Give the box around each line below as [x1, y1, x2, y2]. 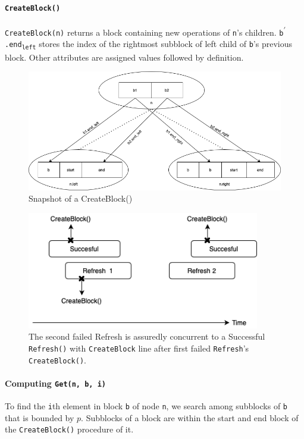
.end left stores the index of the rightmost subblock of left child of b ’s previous [5, 37, 292, 51]
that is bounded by [5, 411, 74, 424]
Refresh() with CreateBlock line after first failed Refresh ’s [29, 341, 249, 354]
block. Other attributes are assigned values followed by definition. [5, 51, 244, 63]
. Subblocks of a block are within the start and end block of [81, 411, 299, 424]
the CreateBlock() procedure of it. [5, 423, 134, 435]
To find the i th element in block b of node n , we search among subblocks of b [5, 400, 288, 412]
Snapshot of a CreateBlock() [29, 192, 133, 205]
